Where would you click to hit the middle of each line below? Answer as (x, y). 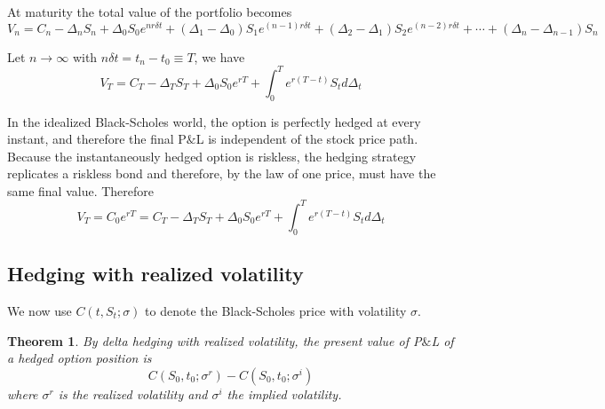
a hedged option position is (80, 358)
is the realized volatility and (133, 393)
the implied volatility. (284, 393)
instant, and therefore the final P (97, 139)
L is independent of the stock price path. (307, 139)
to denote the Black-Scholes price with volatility (276, 310)
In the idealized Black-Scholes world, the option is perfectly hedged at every (214, 121)
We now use (40, 310)
